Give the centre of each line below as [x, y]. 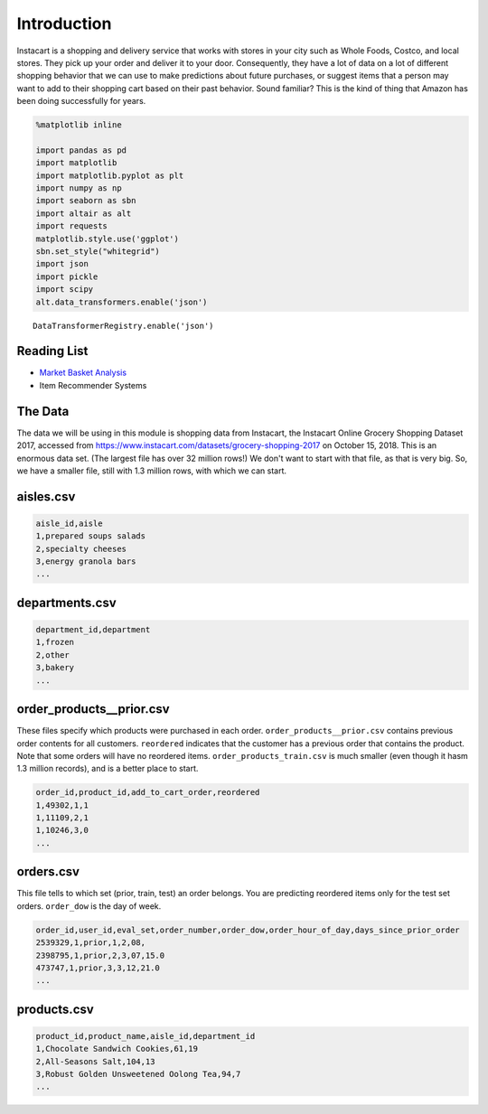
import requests [72, 226]
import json [62, 264]
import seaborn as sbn [86, 201]
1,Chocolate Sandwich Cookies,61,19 [117, 1049]
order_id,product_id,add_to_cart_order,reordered [148, 792]
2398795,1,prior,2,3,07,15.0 [100, 955]
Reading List [52, 351]
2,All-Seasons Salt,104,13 [95, 1061]
